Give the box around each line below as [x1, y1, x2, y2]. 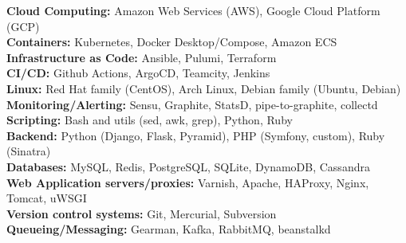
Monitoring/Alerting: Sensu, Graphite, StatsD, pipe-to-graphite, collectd [6, 96, 378, 112]
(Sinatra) [6, 143, 51, 159]
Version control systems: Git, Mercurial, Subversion [6, 205, 277, 221]
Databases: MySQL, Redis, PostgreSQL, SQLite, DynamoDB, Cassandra [6, 158, 370, 174]
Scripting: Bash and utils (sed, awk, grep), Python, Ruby [6, 112, 293, 128]
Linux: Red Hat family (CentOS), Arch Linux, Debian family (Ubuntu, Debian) [6, 80, 401, 96]
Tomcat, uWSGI [6, 190, 87, 206]
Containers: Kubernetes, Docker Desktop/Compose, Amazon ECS [6, 33, 337, 50]
